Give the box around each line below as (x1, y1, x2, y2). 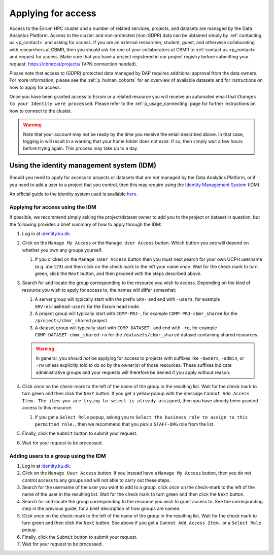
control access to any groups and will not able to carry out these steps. (22, 477, 171, 483)
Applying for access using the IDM (9, 203, 96, 211)
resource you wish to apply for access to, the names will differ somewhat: (22, 287, 177, 293)
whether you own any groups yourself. (22, 247, 102, 253)
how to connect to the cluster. (9, 108, 72, 114)
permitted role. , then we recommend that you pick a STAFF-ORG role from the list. (35, 421, 215, 427)
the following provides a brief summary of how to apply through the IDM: (9, 221, 162, 227)
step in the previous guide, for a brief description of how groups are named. (22, 505, 181, 512)
